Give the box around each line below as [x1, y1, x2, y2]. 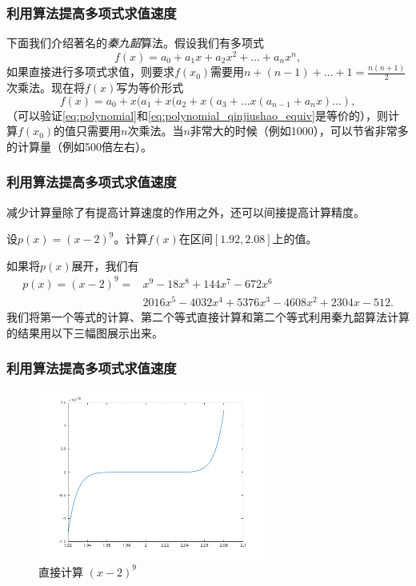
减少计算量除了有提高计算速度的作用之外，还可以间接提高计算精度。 [6, 203, 365, 220]
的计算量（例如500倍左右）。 [6, 138, 152, 154]
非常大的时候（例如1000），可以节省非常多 [190, 122, 409, 139]
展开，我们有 [71, 257, 139, 273]
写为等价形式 [116, 79, 184, 96]
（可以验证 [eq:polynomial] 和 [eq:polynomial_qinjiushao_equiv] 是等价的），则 [6, 106, 388, 123]
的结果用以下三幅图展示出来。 [6, 324, 163, 341]
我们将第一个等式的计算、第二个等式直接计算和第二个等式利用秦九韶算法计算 [6, 309, 410, 325]
